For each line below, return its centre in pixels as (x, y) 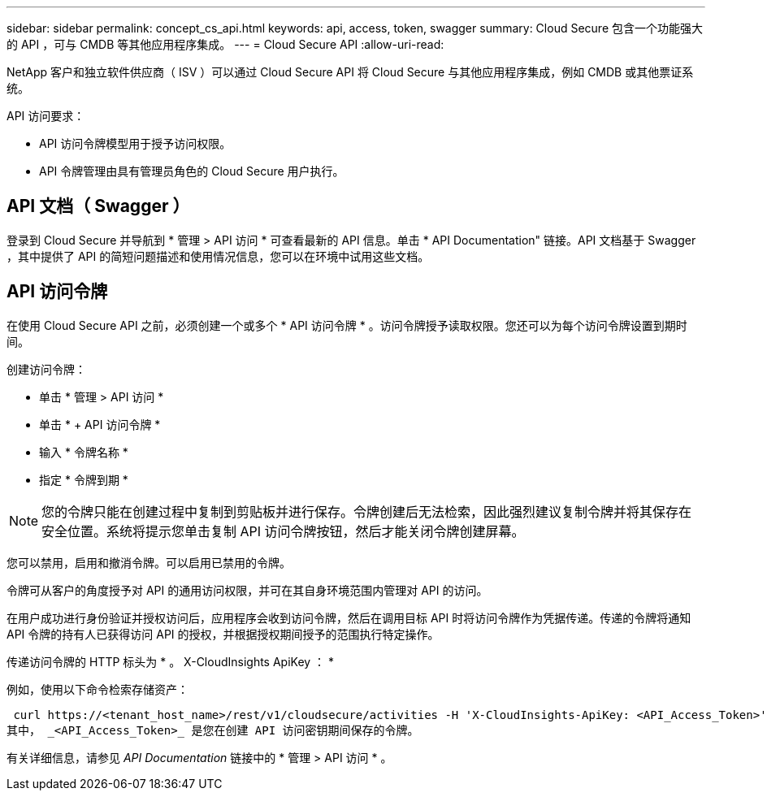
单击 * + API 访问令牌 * (100, 424)
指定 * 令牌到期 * (84, 479)
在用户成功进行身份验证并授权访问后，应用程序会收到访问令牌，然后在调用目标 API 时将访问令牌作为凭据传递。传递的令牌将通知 (349, 617)
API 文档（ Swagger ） (98, 206)
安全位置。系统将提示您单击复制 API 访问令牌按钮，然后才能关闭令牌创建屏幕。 (283, 531)
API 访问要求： (46, 116)
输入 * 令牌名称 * (84, 452)
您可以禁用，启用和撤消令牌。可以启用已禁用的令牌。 (149, 562)
